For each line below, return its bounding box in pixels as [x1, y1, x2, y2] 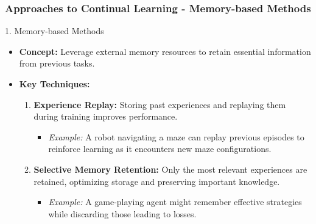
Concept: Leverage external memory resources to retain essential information [19, 45, 311, 57]
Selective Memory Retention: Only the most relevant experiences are [33, 162, 307, 175]
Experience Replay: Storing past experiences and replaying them [33, 98, 286, 110]
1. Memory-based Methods [5, 24, 104, 37]
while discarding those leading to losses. [48, 207, 197, 220]
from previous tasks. [19, 57, 95, 70]
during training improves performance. [33, 110, 178, 123]
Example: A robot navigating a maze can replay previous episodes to [48, 130, 304, 143]
